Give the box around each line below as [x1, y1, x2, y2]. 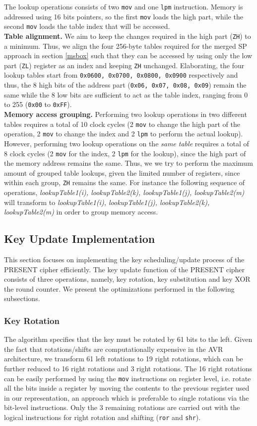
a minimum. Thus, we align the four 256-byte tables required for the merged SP [4, 40, 247, 51]
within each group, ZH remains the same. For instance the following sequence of [4, 177, 245, 188]
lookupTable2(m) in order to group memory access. [4, 207, 158, 217]
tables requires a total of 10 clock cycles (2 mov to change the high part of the [4, 118, 241, 129]
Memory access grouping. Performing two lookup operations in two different [4, 109, 247, 119]
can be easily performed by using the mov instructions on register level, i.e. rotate [4, 373, 251, 383]
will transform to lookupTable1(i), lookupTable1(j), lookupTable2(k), [4, 197, 210, 207]
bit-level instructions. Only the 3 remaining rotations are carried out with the [4, 402, 240, 413]
